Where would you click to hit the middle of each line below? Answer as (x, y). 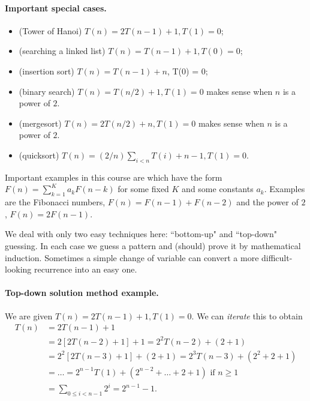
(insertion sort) (46, 71)
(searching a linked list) (62, 51)
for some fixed (143, 189)
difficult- (277, 257)
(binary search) (47, 91)
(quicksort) (39, 155)
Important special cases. (56, 8)
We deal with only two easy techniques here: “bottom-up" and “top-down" (141, 234)
